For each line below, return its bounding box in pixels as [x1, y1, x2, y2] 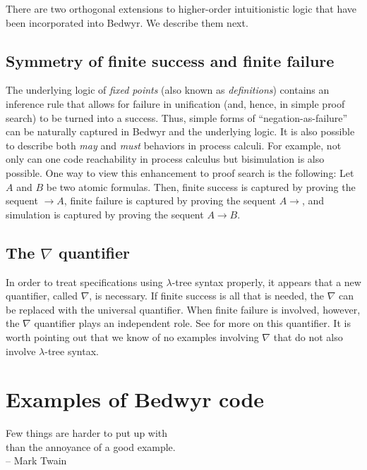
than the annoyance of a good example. [6, 439, 176, 454]
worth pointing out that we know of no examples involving [6, 329, 259, 344]
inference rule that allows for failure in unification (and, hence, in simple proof [6, 96, 345, 111]
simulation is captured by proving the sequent [6, 206, 204, 221]
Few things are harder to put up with [6, 426, 168, 440]
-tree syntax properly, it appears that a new [172, 274, 361, 289]
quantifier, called [6, 288, 78, 303]
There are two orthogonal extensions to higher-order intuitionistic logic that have [6, 1, 357, 16]
